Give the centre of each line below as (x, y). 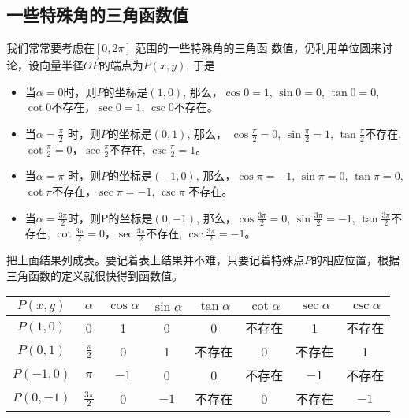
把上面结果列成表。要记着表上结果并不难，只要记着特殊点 (155, 260)
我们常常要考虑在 (50, 48)
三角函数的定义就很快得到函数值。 (95, 275)
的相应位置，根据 (355, 260)
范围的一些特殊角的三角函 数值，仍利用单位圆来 (258, 48)
